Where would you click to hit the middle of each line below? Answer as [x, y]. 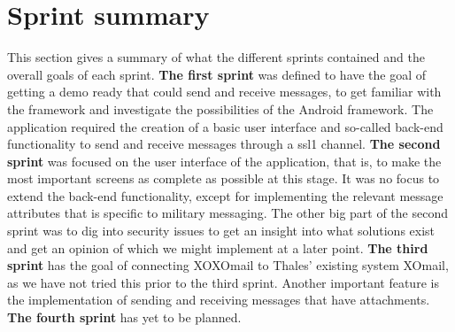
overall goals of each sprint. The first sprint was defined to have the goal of [217, 74]
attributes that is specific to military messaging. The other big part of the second [227, 213]
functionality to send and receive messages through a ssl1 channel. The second [224, 144]
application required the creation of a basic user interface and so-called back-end [225, 126]
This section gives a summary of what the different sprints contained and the [216, 57]
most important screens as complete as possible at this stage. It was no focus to [224, 178]
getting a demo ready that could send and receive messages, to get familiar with [224, 92]
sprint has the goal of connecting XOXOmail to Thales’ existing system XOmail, [228, 265]
